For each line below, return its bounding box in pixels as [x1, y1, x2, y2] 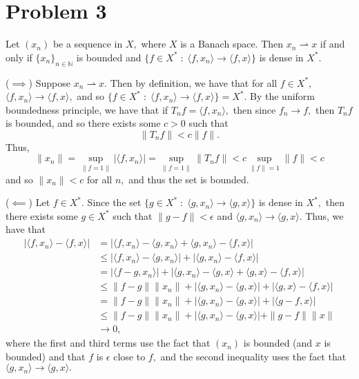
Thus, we [305, 208, 344, 223]
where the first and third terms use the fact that [6, 336, 211, 350]
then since [233, 102, 276, 116]
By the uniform [250, 89, 315, 103]
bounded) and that [6, 349, 86, 363]
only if [6, 50, 32, 64]
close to [113, 349, 146, 363]
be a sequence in [52, 37, 123, 51]
